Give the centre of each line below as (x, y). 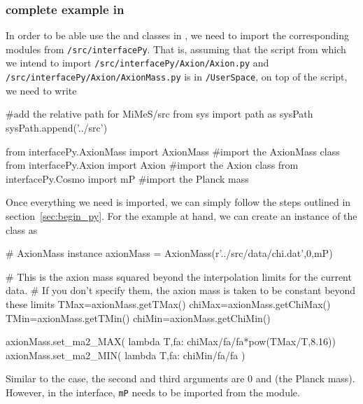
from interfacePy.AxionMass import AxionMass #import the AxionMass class (173, 151)
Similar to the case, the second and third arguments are (125, 378)
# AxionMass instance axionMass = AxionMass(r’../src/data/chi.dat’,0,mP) (169, 253)
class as (22, 229)
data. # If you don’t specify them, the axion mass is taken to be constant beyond (181, 290)
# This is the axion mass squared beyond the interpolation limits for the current (179, 276)
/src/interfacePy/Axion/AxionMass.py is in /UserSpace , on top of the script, (177, 77)
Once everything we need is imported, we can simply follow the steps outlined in (178, 202)
